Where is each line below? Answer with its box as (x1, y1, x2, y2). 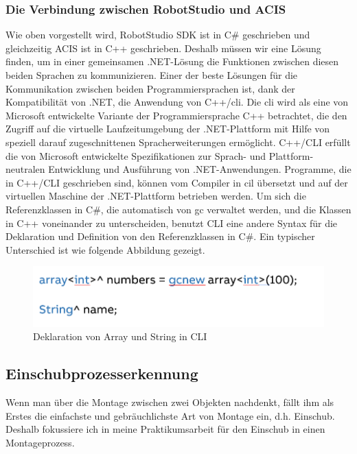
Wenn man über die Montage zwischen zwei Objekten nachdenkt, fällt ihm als (5, 395, 334, 409)
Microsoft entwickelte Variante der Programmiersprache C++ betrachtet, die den (5, 108, 347, 122)
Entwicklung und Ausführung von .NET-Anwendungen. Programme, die (48, 162, 352, 176)
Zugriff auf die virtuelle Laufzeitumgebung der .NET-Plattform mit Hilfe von (5, 121, 330, 136)
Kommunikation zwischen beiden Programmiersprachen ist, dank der (5, 81, 295, 95)
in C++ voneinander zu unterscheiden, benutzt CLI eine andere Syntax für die (5, 215, 338, 230)
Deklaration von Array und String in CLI (33, 329, 207, 344)
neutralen (5, 162, 45, 176)
